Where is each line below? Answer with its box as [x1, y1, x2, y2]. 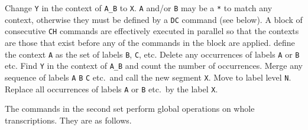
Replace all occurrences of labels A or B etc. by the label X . [5, 82, 218, 95]
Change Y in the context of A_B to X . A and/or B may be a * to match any [5, 2, 273, 14]
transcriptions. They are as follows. [5, 114, 132, 126]
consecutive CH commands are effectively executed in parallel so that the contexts [5, 25, 299, 37]
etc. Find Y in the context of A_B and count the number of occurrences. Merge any [5, 59, 303, 72]
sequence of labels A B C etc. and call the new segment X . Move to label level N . [5, 71, 291, 83]
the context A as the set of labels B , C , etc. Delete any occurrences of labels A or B [5, 48, 300, 60]
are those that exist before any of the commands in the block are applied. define [5, 36, 295, 48]
